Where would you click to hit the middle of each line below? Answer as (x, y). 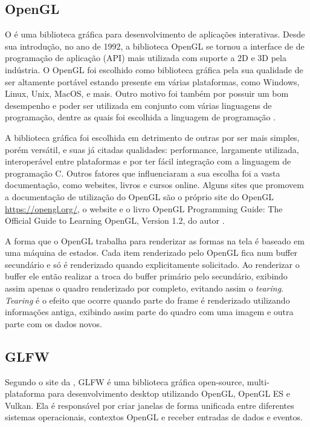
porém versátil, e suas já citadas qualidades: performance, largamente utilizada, (152, 149)
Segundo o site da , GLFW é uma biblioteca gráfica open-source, (125, 381)
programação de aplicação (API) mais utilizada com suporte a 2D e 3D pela (146, 58)
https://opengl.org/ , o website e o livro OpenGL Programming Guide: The (144, 208)
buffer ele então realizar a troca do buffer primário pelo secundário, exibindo (146, 276)
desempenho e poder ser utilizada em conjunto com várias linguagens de (138, 105)
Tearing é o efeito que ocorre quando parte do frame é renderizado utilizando (147, 300)
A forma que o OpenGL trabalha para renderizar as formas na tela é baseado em (155, 240)
